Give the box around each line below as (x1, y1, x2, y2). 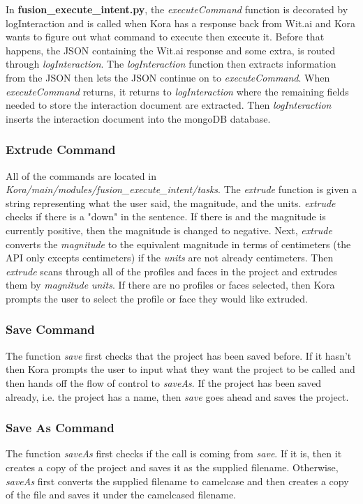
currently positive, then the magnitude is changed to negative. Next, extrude (6, 222, 332, 237)
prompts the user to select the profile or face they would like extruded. (6, 291, 308, 305)
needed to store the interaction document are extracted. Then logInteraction (6, 98, 332, 112)
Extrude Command (6, 141, 116, 158)
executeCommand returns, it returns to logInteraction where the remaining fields (6, 84, 349, 98)
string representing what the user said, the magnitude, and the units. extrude (6, 195, 336, 210)
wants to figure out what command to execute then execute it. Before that (6, 29, 325, 44)
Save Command (6, 321, 95, 338)
